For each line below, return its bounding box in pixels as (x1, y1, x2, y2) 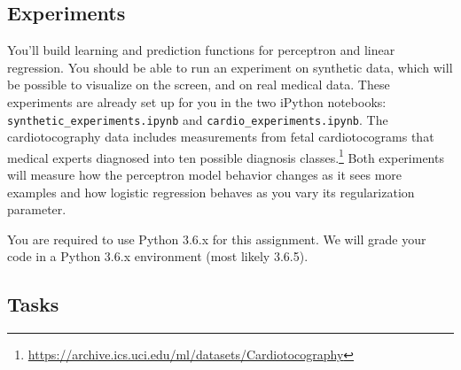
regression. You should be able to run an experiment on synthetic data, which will (7, 58, 453, 76)
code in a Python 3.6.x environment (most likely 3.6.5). (7, 247, 309, 266)
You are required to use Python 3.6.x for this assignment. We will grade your (7, 229, 426, 248)
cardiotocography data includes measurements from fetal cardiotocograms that (7, 127, 434, 146)
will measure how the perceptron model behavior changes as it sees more (7, 166, 402, 184)
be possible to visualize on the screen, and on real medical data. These (7, 75, 390, 94)
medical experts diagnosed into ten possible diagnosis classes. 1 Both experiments (7, 145, 444, 166)
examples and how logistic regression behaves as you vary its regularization (7, 182, 415, 201)
